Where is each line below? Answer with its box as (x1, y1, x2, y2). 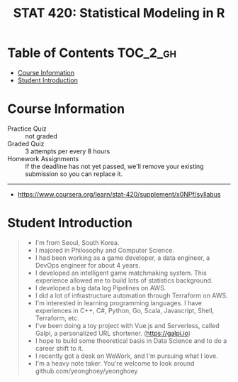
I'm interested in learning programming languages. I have (35, 298, 203, 307)
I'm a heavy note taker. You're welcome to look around (35, 359, 195, 367)
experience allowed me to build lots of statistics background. (35, 275, 213, 285)
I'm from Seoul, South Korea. (35, 238, 120, 246)
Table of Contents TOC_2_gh (7, 45, 177, 61)
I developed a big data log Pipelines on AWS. (35, 283, 166, 292)
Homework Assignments (7, 154, 79, 163)
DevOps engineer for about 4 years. (35, 261, 140, 269)
